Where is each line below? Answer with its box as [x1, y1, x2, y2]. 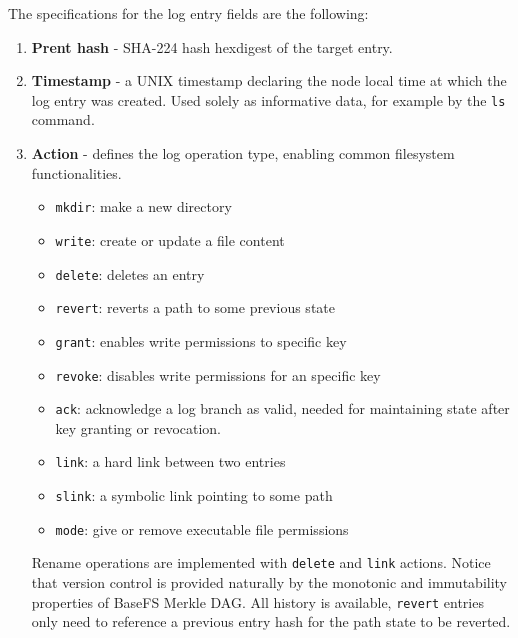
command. [31, 109, 95, 130]
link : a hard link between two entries [55, 451, 286, 472]
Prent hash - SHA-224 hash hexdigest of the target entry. [31, 36, 393, 57]
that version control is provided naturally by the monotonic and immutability [31, 572, 507, 593]
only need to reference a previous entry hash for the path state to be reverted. [31, 611, 511, 632]
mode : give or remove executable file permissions [55, 518, 349, 539]
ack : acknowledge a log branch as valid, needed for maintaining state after [55, 398, 510, 419]
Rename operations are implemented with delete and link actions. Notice [31, 552, 491, 573]
